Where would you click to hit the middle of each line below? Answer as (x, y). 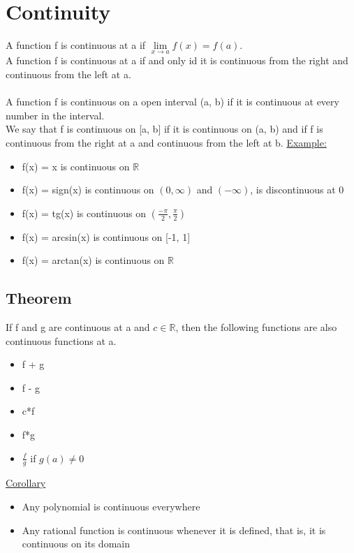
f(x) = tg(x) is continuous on (84, 213)
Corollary (26, 483)
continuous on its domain (76, 544)
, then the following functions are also (256, 327)
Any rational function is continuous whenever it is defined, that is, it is (174, 530)
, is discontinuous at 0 (297, 190)
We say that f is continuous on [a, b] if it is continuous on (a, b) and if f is (164, 129)
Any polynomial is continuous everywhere (111, 507)
